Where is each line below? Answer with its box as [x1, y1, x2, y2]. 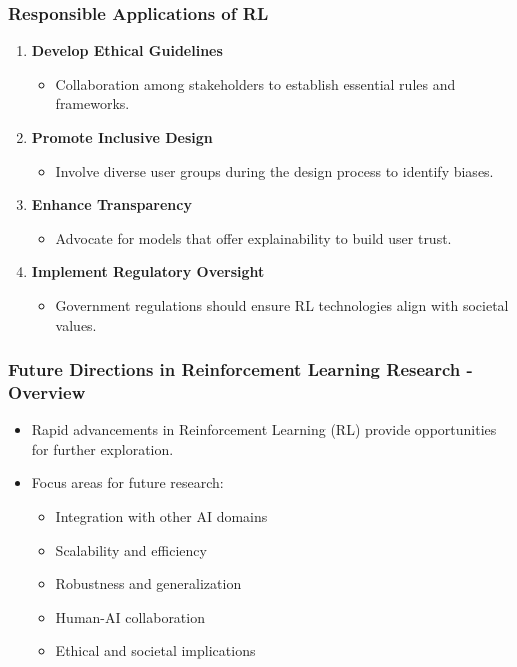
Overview [8, 380, 86, 404]
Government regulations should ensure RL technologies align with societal [55, 294, 509, 315]
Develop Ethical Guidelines [31, 40, 223, 61]
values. [55, 314, 97, 335]
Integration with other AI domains [55, 506, 268, 527]
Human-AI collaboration [55, 606, 205, 627]
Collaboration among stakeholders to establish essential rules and [55, 73, 456, 94]
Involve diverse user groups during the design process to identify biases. [55, 160, 494, 181]
